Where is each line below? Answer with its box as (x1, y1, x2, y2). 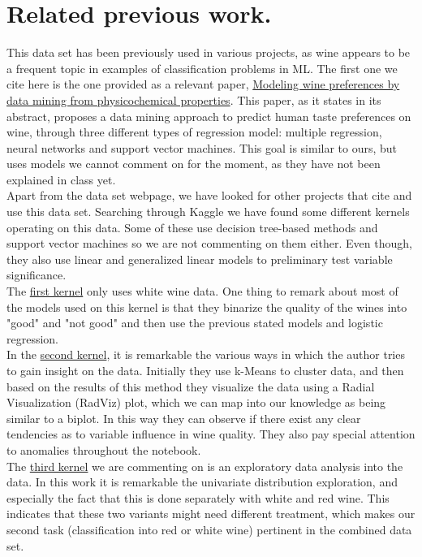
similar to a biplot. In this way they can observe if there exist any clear (6, 409, 361, 426)
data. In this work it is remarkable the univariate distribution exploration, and (6, 473, 398, 490)
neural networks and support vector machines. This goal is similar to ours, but (6, 139, 398, 156)
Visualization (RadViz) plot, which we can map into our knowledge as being (6, 394, 386, 411)
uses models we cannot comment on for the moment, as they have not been (6, 155, 381, 172)
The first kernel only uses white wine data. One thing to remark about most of (6, 283, 398, 300)
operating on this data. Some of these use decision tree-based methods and (6, 218, 378, 235)
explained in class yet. (6, 171, 116, 188)
